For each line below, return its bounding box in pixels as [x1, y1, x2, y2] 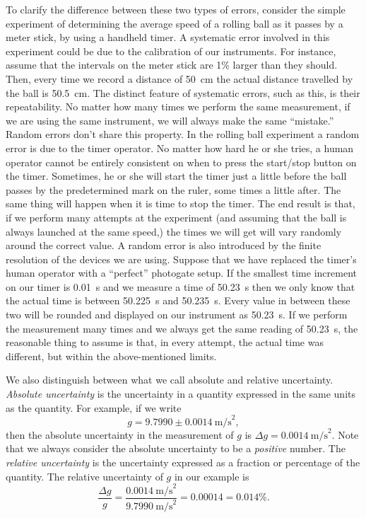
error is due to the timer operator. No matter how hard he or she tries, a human [6, 140, 354, 155]
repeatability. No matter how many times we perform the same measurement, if [6, 99, 350, 114]
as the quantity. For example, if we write [6, 400, 182, 415]
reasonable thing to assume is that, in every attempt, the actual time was [6, 335, 324, 350]
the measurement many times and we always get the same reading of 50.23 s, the [6, 321, 358, 335]
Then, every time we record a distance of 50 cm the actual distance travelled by [6, 71, 353, 86]
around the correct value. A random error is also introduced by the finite [6, 238, 321, 253]
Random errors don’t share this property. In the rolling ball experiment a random [6, 127, 360, 142]
